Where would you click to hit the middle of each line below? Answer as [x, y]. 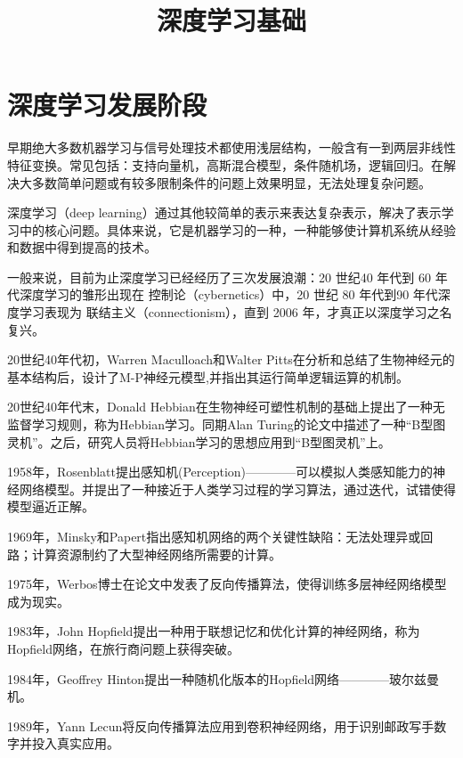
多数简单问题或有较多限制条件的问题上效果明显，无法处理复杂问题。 [231, 182]
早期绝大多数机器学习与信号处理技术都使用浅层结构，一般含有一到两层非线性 [231, 147]
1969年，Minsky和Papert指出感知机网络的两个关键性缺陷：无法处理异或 [214, 536]
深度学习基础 [231, 20]
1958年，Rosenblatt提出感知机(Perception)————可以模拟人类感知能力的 [220, 472]
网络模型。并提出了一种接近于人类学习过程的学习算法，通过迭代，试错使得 [237, 489]
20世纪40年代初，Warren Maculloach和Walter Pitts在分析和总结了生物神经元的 [231, 359]
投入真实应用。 [75, 743]
